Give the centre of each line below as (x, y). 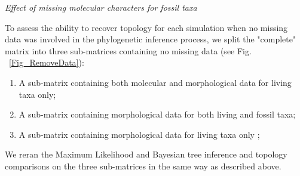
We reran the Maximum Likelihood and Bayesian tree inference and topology (146, 154)
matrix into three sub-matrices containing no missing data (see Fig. (128, 50)
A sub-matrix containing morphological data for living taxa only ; (139, 134)
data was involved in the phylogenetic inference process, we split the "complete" (151, 39)
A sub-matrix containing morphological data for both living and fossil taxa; (157, 114)
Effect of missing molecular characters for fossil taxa (101, 7)
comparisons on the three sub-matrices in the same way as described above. (143, 166)
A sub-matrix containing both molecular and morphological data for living (155, 82)
